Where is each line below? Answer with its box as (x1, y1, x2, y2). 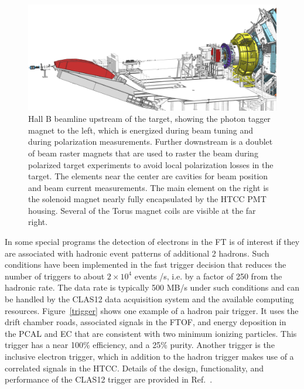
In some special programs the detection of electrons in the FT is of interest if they (5, 236, 300, 248)
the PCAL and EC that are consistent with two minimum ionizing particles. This (5, 327, 297, 339)
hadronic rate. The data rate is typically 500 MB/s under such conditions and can (5, 281, 300, 294)
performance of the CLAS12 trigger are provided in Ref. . (5, 373, 213, 385)
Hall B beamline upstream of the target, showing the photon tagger (28, 112, 271, 125)
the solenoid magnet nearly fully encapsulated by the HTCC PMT (28, 193, 267, 205)
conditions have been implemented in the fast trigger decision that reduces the (5, 258, 286, 271)
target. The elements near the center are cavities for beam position (28, 170, 268, 182)
